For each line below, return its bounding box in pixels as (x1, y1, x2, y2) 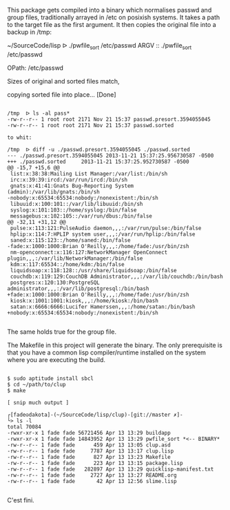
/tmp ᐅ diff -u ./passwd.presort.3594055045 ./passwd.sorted (7, 146, 191, 153)
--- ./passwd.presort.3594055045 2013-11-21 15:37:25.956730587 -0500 (7, 152, 214, 159)
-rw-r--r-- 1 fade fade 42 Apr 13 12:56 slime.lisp (7, 478, 177, 484)
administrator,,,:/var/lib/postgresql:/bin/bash (7, 285, 149, 292)
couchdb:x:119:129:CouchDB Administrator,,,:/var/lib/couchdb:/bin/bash (10, 273, 224, 280)
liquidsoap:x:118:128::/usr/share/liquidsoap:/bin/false (10, 267, 177, 274)
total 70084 (7, 423, 41, 431)
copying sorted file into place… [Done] (7, 90, 116, 99)
